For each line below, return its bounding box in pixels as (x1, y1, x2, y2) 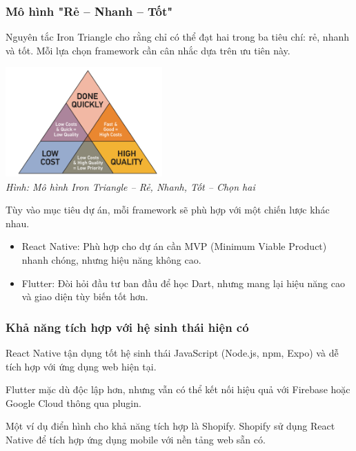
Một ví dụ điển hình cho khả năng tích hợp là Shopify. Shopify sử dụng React (6, 419, 335, 433)
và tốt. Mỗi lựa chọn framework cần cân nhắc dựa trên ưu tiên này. (6, 43, 290, 57)
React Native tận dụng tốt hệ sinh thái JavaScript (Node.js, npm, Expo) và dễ (6, 346, 339, 360)
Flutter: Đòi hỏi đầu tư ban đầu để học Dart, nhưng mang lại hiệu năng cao (21, 275, 345, 290)
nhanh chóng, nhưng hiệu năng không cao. (21, 253, 201, 267)
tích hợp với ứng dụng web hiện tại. (6, 359, 157, 373)
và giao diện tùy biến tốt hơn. (21, 289, 148, 304)
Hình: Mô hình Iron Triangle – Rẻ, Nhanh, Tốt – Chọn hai (6, 179, 255, 193)
